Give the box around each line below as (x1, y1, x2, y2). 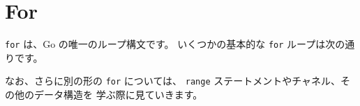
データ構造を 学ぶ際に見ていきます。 (33, 87, 203, 102)
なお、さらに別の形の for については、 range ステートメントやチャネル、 (5, 73, 341, 88)
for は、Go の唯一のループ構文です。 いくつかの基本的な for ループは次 (5, 37, 336, 51)
